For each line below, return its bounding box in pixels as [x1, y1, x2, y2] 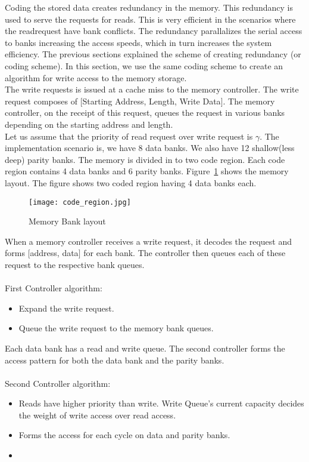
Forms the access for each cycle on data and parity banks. [18, 429, 230, 441]
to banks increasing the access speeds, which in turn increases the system [5, 36, 272, 48]
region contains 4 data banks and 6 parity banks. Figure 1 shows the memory [5, 165, 289, 177]
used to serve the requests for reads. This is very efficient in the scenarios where [5, 13, 296, 25]
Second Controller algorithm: [5, 377, 111, 389]
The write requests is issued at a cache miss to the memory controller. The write [5, 83, 299, 96]
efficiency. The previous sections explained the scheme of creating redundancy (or [5, 48, 301, 60]
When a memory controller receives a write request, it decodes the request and [5, 235, 292, 247]
